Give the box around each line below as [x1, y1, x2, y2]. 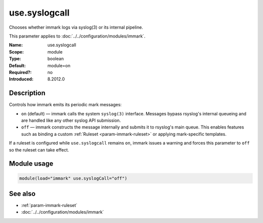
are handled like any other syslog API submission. [21, 117, 121, 123]
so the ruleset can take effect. [9, 147, 69, 153]
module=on [47, 62, 71, 68]
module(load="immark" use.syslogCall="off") [19, 175, 128, 181]
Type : [9, 56, 21, 62]
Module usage [9, 160, 54, 168]
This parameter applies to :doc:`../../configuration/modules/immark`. [9, 33, 146, 39]
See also [9, 189, 36, 198]
